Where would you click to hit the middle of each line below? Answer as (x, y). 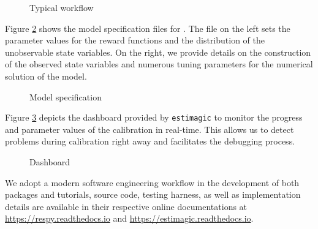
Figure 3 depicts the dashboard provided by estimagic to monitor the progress (154, 117)
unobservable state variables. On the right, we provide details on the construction (158, 52)
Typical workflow (62, 7)
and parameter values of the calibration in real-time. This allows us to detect (150, 129)
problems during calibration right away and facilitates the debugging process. (150, 141)
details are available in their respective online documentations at (126, 206)
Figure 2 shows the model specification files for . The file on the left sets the (148, 28)
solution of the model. (46, 76)
